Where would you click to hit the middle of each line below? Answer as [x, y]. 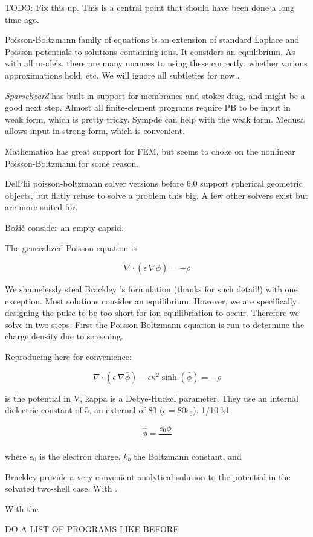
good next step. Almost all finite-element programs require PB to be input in [148, 107]
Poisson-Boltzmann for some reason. [72, 163]
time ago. [22, 19]
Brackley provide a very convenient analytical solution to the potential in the [148, 476]
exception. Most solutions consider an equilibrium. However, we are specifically [151, 301]
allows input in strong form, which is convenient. [95, 131]
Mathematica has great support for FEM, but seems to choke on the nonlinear [150, 151]
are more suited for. [41, 207]
